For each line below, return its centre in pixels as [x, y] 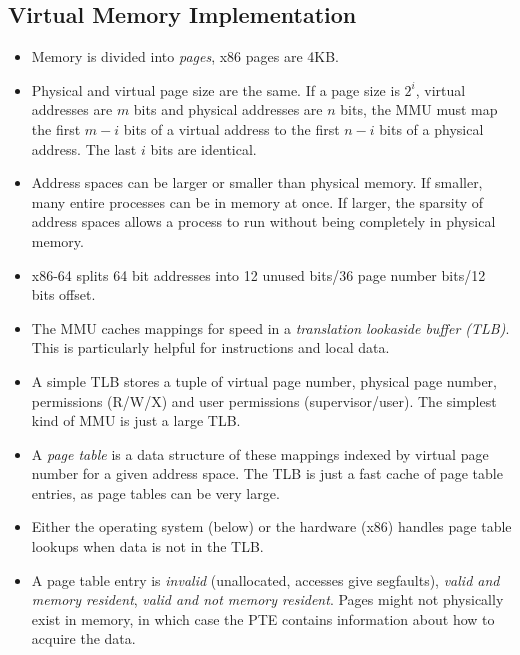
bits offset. [63, 294]
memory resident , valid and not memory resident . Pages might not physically [267, 599]
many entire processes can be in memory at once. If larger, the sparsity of [257, 201]
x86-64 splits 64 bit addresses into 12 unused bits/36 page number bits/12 [258, 274]
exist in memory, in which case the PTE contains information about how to [263, 618]
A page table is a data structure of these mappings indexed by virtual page [260, 453]
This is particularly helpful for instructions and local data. [210, 347]
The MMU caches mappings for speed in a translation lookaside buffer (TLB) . [270, 327]
